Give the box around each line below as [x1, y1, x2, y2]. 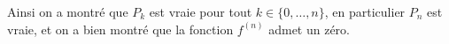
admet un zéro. [268, 19, 351, 38]
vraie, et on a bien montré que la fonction [7, 19, 234, 38]
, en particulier [324, 3, 406, 20]
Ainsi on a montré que [7, 3, 128, 20]
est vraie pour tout [149, 3, 252, 20]
